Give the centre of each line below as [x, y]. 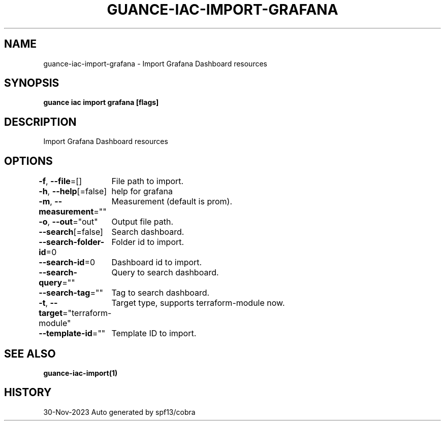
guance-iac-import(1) [81, 373]
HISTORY [28, 393]
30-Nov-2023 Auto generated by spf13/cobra [119, 412]
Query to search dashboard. [165, 273]
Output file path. [142, 222]
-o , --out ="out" [68, 222]
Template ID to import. [154, 333]
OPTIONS [28, 161]
